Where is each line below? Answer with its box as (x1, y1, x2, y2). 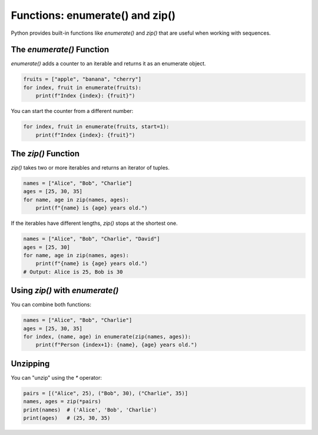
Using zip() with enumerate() (11, 285, 119, 295)
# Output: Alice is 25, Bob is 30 (23, 268, 123, 275)
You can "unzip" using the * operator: (11, 374, 102, 381)
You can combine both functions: (11, 301, 91, 308)
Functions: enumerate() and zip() (11, 9, 176, 22)
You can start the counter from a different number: (11, 108, 134, 115)
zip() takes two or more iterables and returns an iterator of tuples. (11, 164, 170, 171)
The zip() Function (11, 148, 79, 158)
